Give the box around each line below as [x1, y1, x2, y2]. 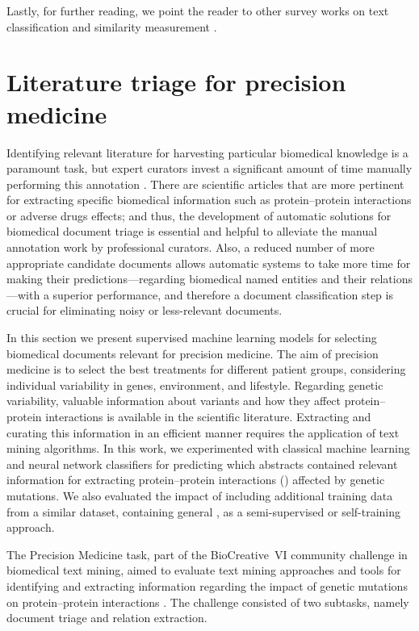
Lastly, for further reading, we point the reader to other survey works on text [6, 2, 389, 19]
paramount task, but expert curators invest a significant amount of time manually [6, 160, 413, 177]
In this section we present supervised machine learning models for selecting [6, 329, 377, 346]
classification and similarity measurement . [6, 18, 217, 35]
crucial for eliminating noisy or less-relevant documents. [6, 302, 283, 319]
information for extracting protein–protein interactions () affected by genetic [6, 471, 385, 488]
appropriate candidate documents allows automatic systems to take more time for [6, 254, 411, 271]
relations [370, 270, 413, 287]
